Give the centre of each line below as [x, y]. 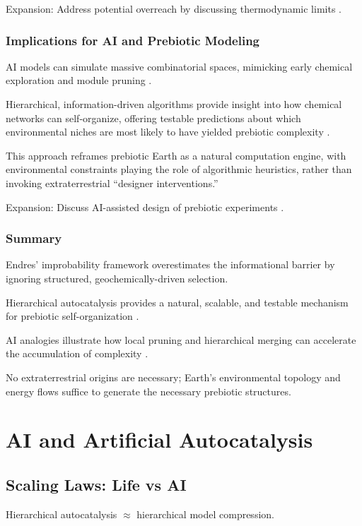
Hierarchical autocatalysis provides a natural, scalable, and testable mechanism [177, 302]
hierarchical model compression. [205, 514]
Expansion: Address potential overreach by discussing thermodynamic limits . [174, 8]
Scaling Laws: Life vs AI [96, 484]
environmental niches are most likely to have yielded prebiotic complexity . [168, 132]
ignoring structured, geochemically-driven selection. [117, 278]
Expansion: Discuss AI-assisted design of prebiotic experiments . [145, 207]
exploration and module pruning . [79, 80]
